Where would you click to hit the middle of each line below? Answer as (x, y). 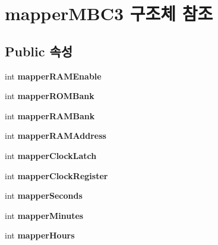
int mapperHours (40, 235)
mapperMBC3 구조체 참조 (109, 13)
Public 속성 (39, 51)
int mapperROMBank (50, 96)
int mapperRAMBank (50, 115)
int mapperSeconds (44, 195)
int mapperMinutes (44, 215)
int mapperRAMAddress (56, 136)
